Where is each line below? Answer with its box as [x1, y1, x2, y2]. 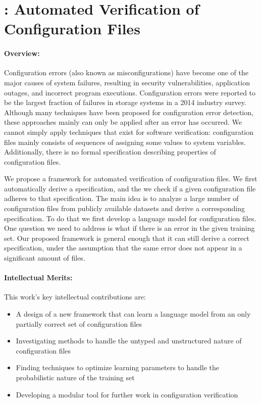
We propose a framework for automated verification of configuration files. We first [4, 173, 257, 184]
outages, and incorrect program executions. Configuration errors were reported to [4, 87, 256, 97]
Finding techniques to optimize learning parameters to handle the [16, 362, 220, 373]
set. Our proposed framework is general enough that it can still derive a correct [4, 232, 249, 243]
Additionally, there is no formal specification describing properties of [4, 146, 216, 157]
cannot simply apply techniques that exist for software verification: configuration [4, 126, 254, 137]
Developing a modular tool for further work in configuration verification [16, 389, 238, 399]
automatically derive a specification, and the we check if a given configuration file [4, 183, 256, 193]
